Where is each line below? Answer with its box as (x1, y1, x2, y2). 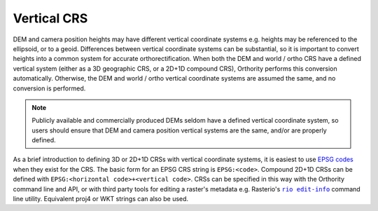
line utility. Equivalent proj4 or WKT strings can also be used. (13, 195, 189, 203)
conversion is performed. (13, 84, 86, 93)
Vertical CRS (13, 11, 88, 26)
